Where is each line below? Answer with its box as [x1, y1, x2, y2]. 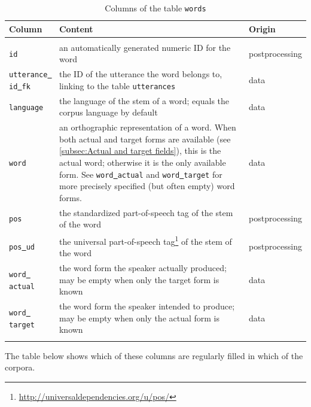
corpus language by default [59, 106, 158, 119]
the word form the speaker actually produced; [59, 262, 227, 274]
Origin [249, 22, 276, 35]
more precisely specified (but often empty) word [59, 180, 235, 192]
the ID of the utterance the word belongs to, [59, 68, 222, 80]
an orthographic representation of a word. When [59, 121, 236, 133]
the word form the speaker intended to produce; [59, 300, 235, 312]
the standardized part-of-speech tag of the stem [59, 206, 233, 218]
